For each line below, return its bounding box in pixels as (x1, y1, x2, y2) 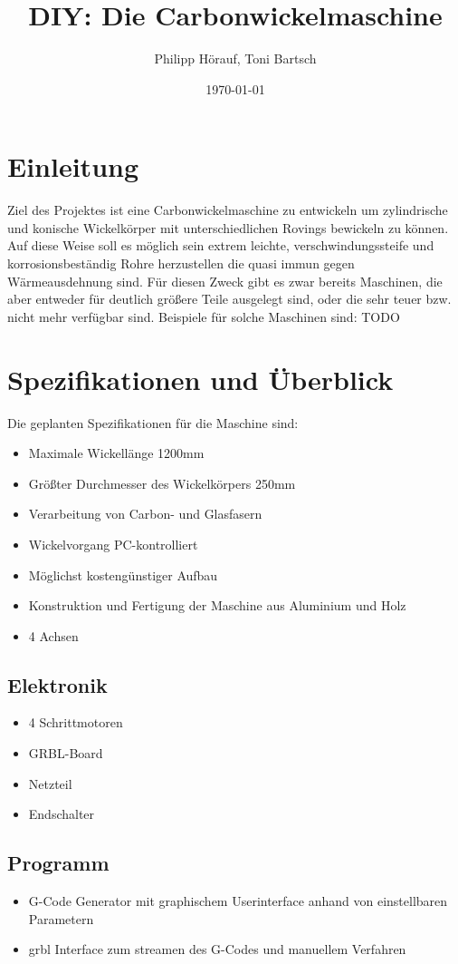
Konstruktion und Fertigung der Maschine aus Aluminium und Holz (28, 596, 406, 615)
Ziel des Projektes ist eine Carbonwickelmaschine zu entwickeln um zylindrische (7, 200, 448, 219)
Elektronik (7, 670, 108, 698)
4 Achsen (28, 626, 79, 645)
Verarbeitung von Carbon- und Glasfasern (28, 504, 262, 523)
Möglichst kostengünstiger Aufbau (28, 565, 218, 584)
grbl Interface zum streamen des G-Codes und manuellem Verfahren (28, 940, 406, 959)
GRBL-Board (28, 744, 103, 763)
